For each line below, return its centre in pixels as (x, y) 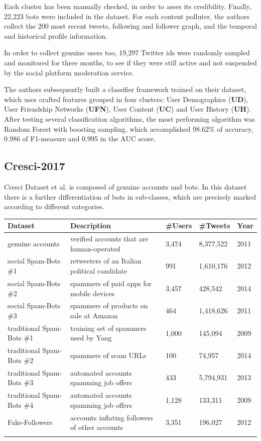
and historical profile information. (56, 35)
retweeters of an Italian (106, 261)
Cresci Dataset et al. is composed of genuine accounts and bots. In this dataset (125, 186)
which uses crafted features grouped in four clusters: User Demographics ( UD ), (126, 99)
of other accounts (97, 427)
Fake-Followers (30, 422)
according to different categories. (54, 206)
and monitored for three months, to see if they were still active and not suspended (130, 62)
